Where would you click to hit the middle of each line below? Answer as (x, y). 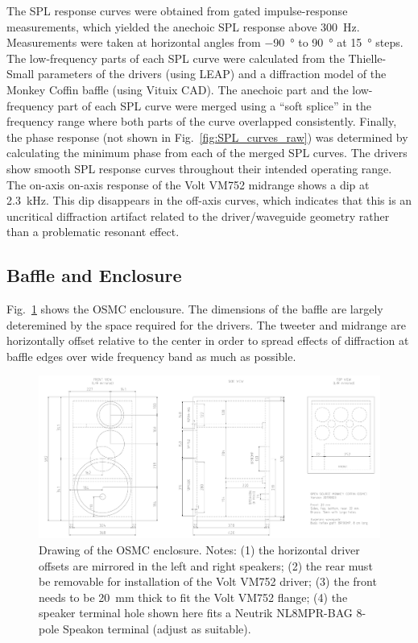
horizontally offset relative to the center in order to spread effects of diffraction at (208, 340)
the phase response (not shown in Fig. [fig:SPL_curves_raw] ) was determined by (207, 137)
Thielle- (367, 58)
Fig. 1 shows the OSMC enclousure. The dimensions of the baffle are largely (195, 309)
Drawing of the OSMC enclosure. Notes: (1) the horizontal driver (199, 549)
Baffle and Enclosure (94, 275)
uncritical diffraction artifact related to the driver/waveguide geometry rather (198, 216)
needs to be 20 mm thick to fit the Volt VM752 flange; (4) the (193, 597)
